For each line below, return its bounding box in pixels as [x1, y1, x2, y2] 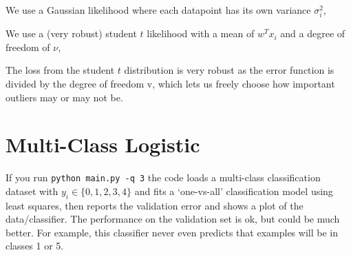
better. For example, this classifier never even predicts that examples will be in [6, 225, 338, 239]
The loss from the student [6, 63, 115, 77]
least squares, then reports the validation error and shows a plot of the [6, 198, 304, 212]
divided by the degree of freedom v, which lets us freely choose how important [6, 76, 335, 90]
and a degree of [280, 26, 345, 41]
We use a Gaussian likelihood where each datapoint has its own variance [6, 3, 311, 17]
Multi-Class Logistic [6, 130, 200, 159]
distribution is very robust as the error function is [124, 63, 334, 77]
